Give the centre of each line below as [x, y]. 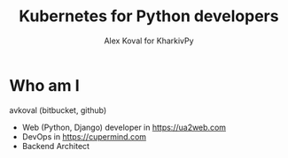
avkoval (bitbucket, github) [58, 110]
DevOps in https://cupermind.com [84, 136]
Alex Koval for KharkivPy [149, 41]
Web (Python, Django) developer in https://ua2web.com [124, 127]
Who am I [44, 85]
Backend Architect [56, 146]
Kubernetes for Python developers [149, 16]
